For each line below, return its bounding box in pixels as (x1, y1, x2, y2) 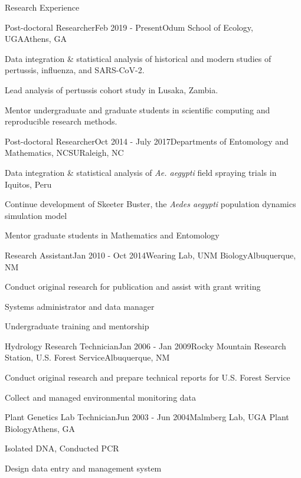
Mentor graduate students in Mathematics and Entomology (5, 229, 220, 241)
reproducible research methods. (5, 115, 117, 127)
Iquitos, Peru (5, 178, 52, 190)
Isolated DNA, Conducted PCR (5, 442, 119, 454)
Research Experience (5, 1, 80, 13)
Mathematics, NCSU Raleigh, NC (5, 146, 124, 159)
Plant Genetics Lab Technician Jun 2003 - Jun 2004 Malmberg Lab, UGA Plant (5, 411, 289, 423)
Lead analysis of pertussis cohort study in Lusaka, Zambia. (5, 83, 218, 96)
